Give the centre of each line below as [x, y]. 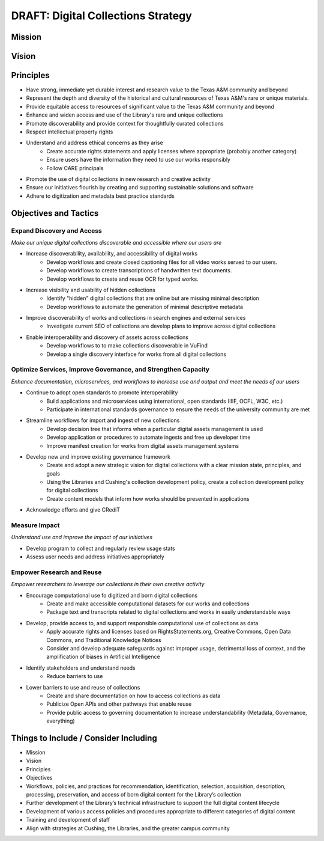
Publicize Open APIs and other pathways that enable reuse [119, 704]
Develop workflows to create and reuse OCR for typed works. [122, 279]
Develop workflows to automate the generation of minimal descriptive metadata [145, 307]
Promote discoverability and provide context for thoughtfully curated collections [125, 123]
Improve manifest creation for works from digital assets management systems [143, 445]
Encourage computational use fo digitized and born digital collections [112, 595]
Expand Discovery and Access [56, 230]
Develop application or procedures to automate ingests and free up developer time [148, 437]
